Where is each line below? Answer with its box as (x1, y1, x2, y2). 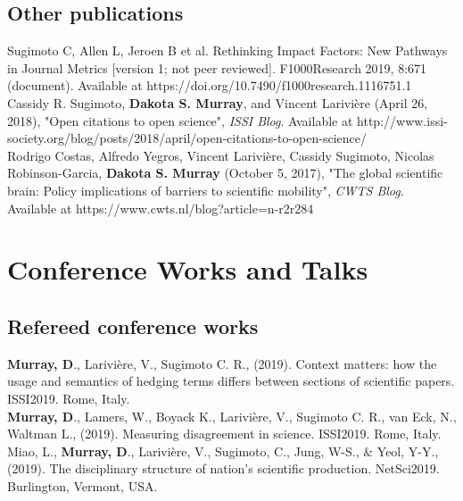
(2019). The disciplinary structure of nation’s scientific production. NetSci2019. (7, 459, 440, 478)
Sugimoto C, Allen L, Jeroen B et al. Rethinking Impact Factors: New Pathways (7, 41, 448, 60)
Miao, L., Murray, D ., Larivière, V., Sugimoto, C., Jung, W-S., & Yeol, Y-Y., (7, 441, 439, 460)
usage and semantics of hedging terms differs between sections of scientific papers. (7, 372, 455, 390)
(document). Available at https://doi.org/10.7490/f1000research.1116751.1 (7, 76, 412, 95)
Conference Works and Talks (7, 251, 368, 288)
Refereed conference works (7, 312, 259, 339)
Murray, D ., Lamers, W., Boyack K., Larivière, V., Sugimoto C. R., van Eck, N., (7, 406, 457, 425)
